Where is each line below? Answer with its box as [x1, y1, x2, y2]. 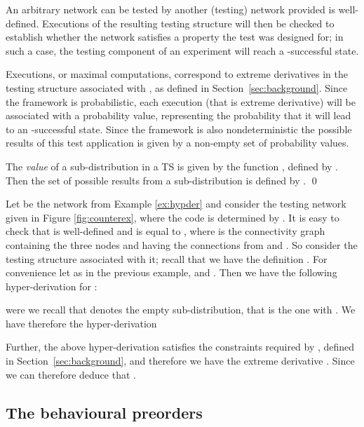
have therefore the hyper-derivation [6, 316, 157, 330]
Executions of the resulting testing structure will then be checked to [42, 15, 335, 30]
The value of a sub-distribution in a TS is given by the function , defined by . [6, 158, 339, 173]
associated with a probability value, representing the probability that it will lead [6, 108, 351, 123]
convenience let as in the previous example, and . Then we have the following [6, 265, 337, 280]
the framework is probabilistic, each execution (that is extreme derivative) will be [6, 94, 356, 109]
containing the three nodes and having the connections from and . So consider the [6, 237, 358, 252]
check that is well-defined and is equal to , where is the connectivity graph [6, 224, 325, 238]
